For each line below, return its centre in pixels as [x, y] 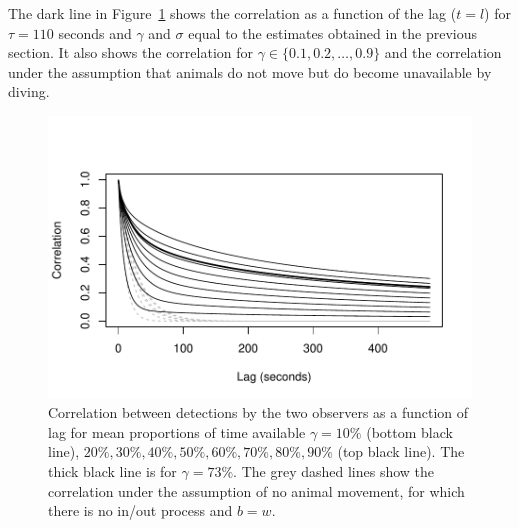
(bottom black [409, 431]
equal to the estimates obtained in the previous [333, 32]
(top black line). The [401, 451]
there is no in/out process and [140, 510]
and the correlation [443, 52]
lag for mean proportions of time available [177, 431]
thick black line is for [112, 471]
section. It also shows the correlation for [131, 52]
